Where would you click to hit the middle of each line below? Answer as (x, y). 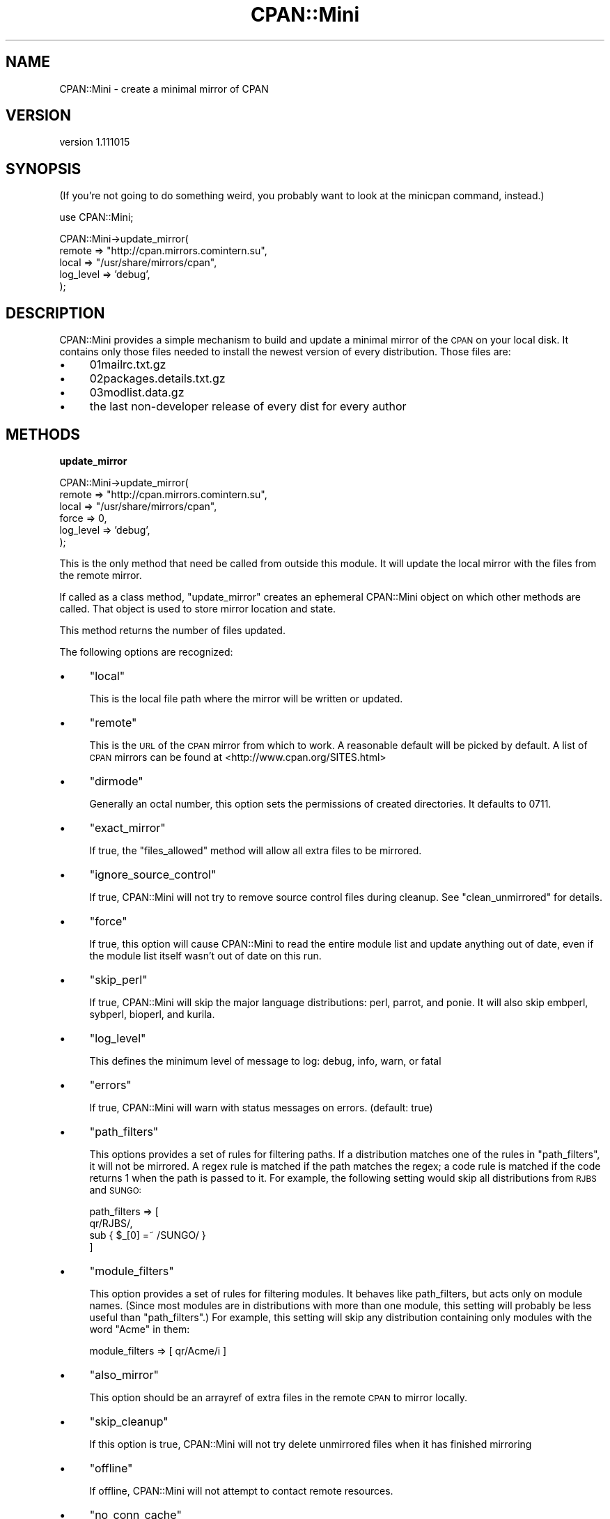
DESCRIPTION (55, 313)
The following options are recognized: (146, 651)
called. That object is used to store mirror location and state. (198, 608)
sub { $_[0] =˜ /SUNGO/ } (148, 1235)
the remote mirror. (101, 575)
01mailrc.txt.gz (128, 365)
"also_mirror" (124, 1374)
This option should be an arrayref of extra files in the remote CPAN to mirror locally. (279, 1397)
